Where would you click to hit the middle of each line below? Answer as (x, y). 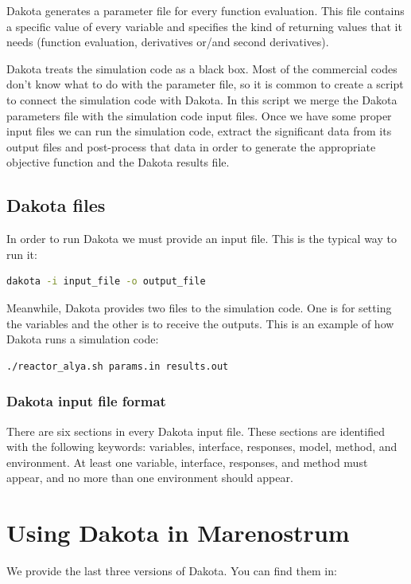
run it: (22, 254)
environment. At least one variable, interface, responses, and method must (187, 462)
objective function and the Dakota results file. (118, 162)
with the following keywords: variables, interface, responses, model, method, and (202, 447)
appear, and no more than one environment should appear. (150, 478)
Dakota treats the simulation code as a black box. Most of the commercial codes (202, 68)
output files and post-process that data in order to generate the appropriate (191, 146)
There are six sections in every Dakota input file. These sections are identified (196, 431)
